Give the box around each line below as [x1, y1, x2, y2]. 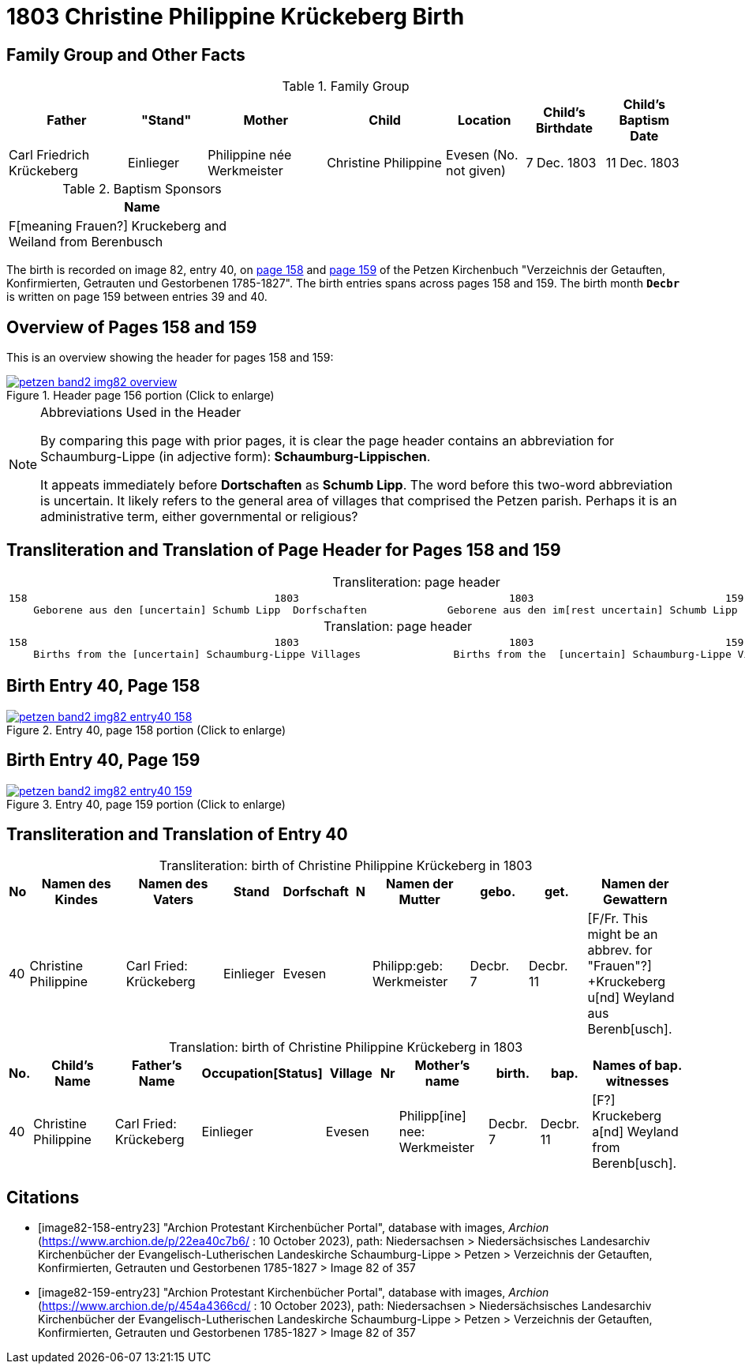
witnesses [605, 1073, 669, 1090]
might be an [587, 926, 658, 943]
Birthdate [535, 120, 593, 137]
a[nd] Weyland [592, 1124, 679, 1140]
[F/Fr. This [587, 910, 648, 927]
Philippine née [208, 147, 292, 163]
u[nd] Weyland [587, 989, 675, 1006]
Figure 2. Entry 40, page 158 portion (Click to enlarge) [6, 723, 286, 737]
